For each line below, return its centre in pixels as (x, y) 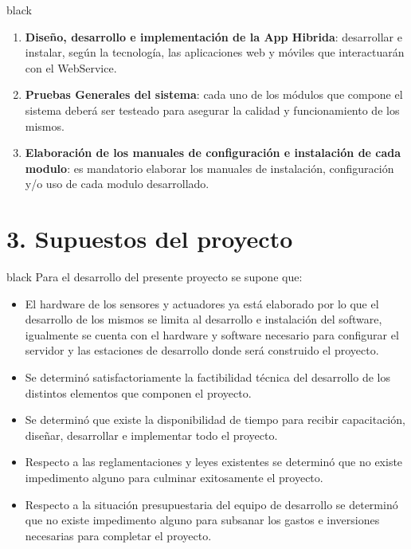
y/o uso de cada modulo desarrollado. (117, 184)
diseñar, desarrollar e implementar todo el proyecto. (151, 435)
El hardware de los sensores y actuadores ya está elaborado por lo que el (202, 303)
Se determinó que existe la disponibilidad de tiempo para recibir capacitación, (215, 420)
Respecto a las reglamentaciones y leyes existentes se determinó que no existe (214, 462)
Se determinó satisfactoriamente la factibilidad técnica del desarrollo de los (207, 377)
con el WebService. (71, 67)
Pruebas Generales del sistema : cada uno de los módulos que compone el (214, 94)
